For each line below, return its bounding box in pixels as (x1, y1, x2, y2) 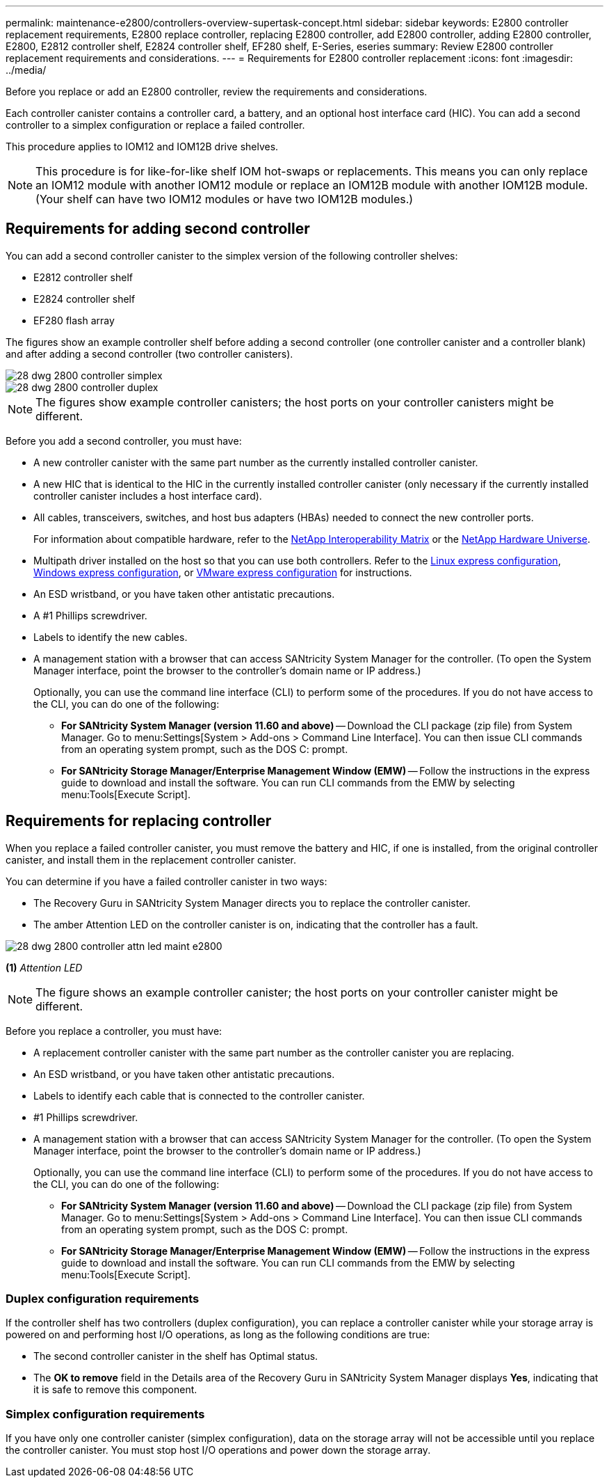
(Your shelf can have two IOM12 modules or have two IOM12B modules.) (35, 192, 414, 206)
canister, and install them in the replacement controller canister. (6, 853, 297, 866)
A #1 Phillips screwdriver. (33, 609, 147, 621)
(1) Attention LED (6, 961, 83, 974)
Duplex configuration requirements (6, 1292, 200, 1306)
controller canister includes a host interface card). (33, 489, 262, 502)
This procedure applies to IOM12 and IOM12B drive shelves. (6, 141, 279, 152)
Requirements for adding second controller (6, 220, 310, 238)
